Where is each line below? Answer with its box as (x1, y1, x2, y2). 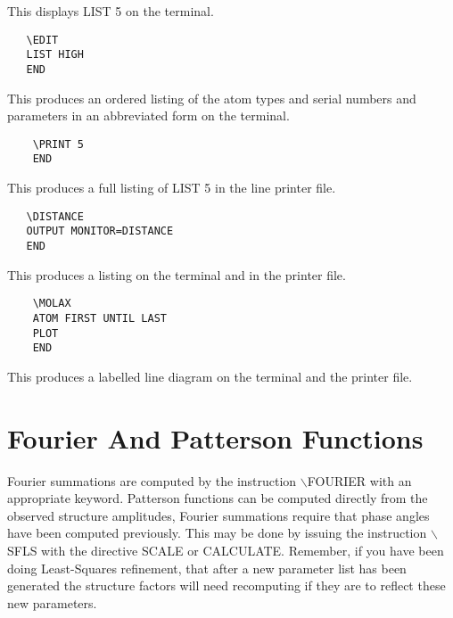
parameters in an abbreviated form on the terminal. (7, 106, 290, 125)
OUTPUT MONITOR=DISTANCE (26, 225, 174, 238)
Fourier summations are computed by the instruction (7, 471, 297, 490)
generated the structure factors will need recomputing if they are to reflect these (7, 576, 446, 595)
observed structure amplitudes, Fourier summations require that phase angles (7, 506, 430, 524)
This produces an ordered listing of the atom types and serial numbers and (7, 88, 416, 107)
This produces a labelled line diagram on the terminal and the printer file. (7, 367, 413, 385)
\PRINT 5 (32, 137, 84, 151)
